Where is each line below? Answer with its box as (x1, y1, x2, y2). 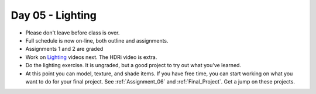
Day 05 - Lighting (11, 9, 97, 22)
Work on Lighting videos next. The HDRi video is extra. (25, 53, 157, 61)
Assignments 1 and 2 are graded (25, 46, 104, 53)
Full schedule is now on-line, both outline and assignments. (25, 37, 169, 44)
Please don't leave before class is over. (25, 29, 120, 36)
